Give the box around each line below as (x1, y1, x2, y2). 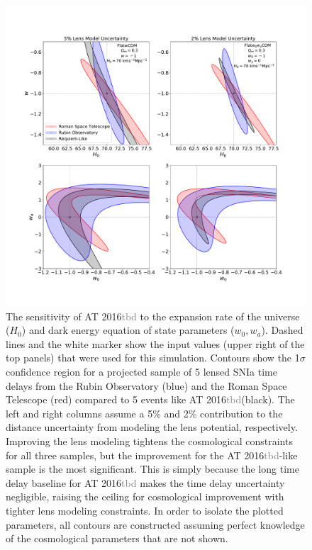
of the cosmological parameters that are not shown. (6, 531, 228, 546)
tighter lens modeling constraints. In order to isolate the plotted (6, 503, 284, 517)
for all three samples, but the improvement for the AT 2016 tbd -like (6, 447, 298, 462)
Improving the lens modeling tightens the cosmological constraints (6, 433, 293, 448)
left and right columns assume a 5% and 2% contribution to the (6, 405, 283, 420)
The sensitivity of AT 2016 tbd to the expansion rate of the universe (6, 308, 300, 323)
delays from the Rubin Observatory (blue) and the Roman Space (6, 378, 287, 393)
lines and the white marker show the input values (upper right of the (6, 336, 305, 351)
